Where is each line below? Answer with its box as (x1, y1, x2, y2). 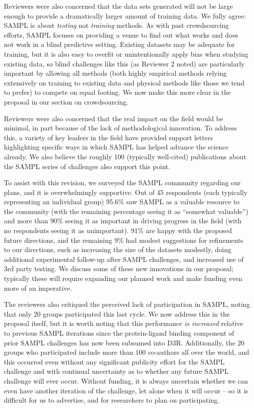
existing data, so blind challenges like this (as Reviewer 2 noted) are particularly (4, 58, 245, 68)
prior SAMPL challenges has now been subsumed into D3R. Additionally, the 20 (4, 337, 245, 347)
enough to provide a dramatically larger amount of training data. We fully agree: (4, 10, 246, 21)
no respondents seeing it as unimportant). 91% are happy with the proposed (4, 225, 232, 236)
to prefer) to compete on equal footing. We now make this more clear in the (4, 87, 231, 97)
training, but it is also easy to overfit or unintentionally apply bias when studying (4, 48, 249, 59)
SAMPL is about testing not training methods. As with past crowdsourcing (4, 20, 229, 30)
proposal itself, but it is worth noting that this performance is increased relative (4, 318, 243, 328)
